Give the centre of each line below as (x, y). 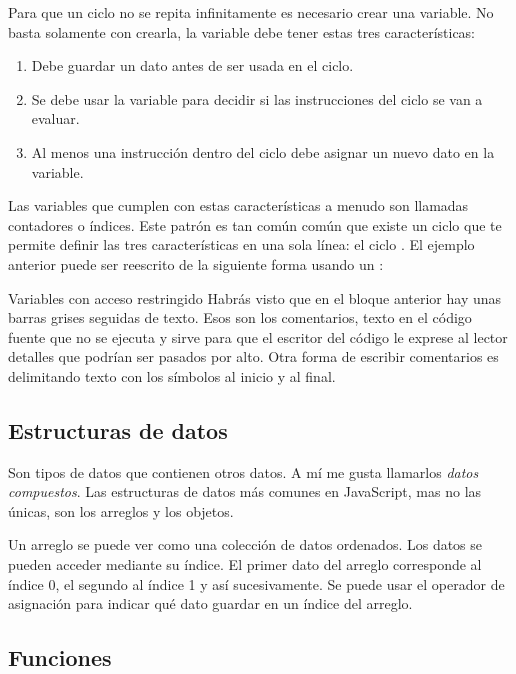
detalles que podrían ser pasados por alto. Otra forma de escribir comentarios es (253, 356)
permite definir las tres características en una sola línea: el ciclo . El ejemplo (241, 244)
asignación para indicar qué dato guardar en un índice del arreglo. (210, 603)
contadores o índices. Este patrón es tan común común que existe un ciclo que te (255, 224)
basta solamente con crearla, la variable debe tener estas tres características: (242, 31)
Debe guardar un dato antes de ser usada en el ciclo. (192, 65)
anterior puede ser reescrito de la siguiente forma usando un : (196, 263)
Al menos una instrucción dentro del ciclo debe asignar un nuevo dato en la (263, 151)
